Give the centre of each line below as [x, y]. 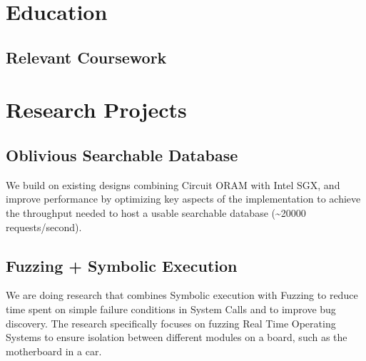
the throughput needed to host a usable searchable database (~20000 [156, 212]
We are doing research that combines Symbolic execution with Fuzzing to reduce [182, 295]
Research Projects [96, 110]
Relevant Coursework [86, 57]
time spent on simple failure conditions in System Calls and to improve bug [171, 309]
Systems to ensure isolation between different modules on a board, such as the [177, 337]
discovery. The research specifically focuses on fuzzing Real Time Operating [171, 323]
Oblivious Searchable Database [122, 154]
